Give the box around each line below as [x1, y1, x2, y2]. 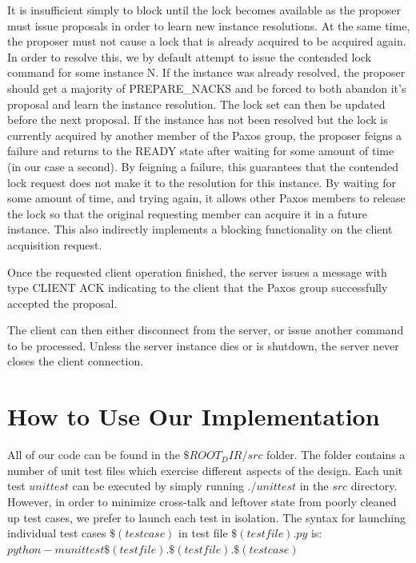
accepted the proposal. [7, 294, 118, 311]
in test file [178, 525, 228, 541]
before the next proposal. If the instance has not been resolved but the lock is [7, 111, 388, 128]
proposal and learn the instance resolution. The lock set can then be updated [7, 95, 386, 112]
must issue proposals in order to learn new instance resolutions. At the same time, [7, 17, 410, 34]
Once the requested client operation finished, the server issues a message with [7, 263, 387, 280]
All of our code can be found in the [7, 446, 180, 463]
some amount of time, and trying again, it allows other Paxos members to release [7, 190, 406, 206]
